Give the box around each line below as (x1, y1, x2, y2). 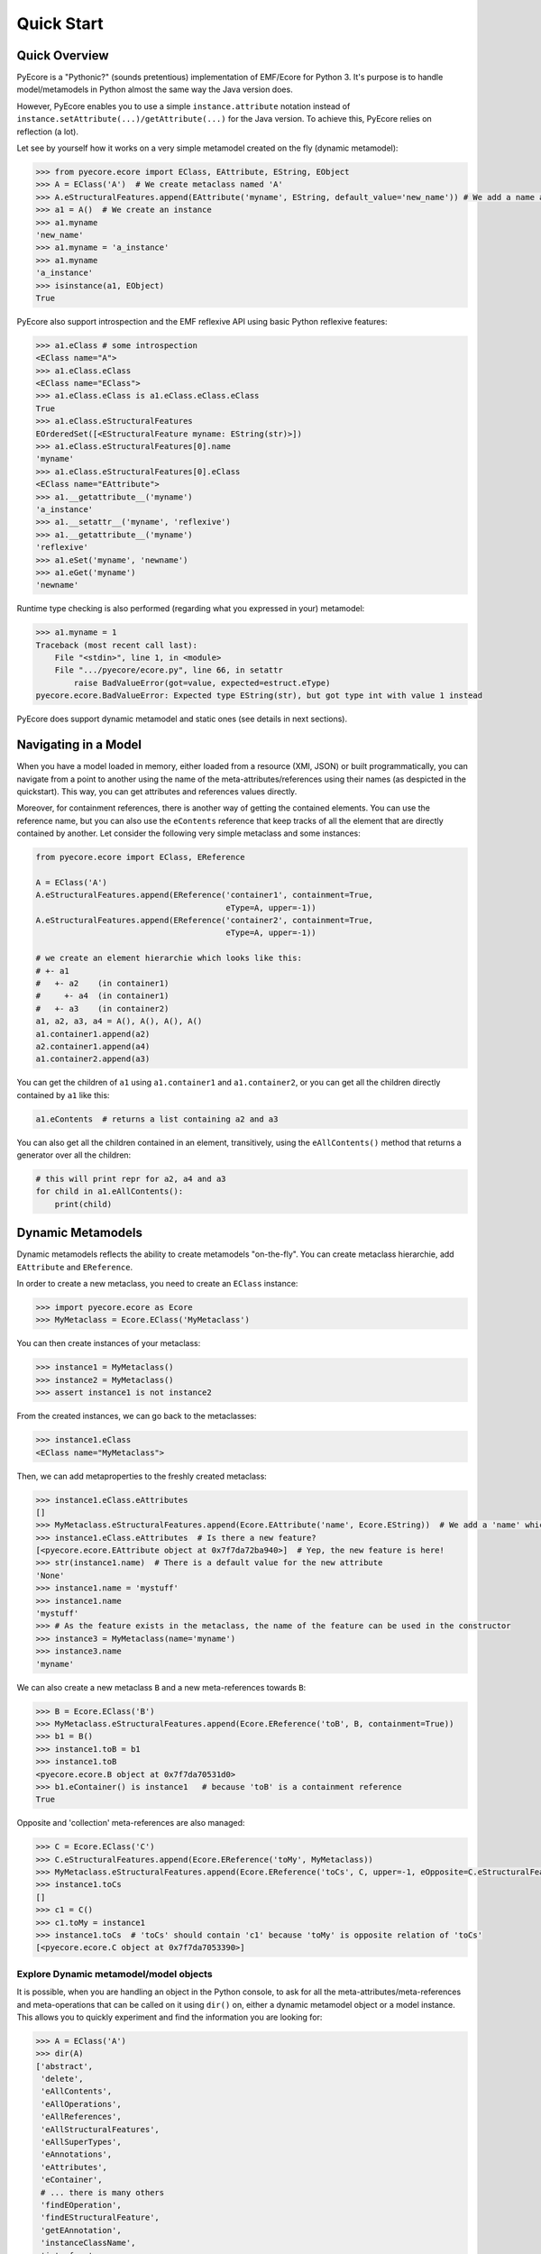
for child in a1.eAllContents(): (35, 1187, 184, 1196)
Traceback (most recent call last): (35, 640, 198, 650)
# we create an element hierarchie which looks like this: (35, 953, 302, 964)
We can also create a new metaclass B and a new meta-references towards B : (16, 1681, 307, 1692)
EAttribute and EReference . (16, 1261, 133, 1272)
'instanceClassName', (41, 2238, 136, 2249)
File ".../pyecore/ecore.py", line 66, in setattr (54, 665, 283, 675)
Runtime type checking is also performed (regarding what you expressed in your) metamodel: (16, 603, 365, 614)
